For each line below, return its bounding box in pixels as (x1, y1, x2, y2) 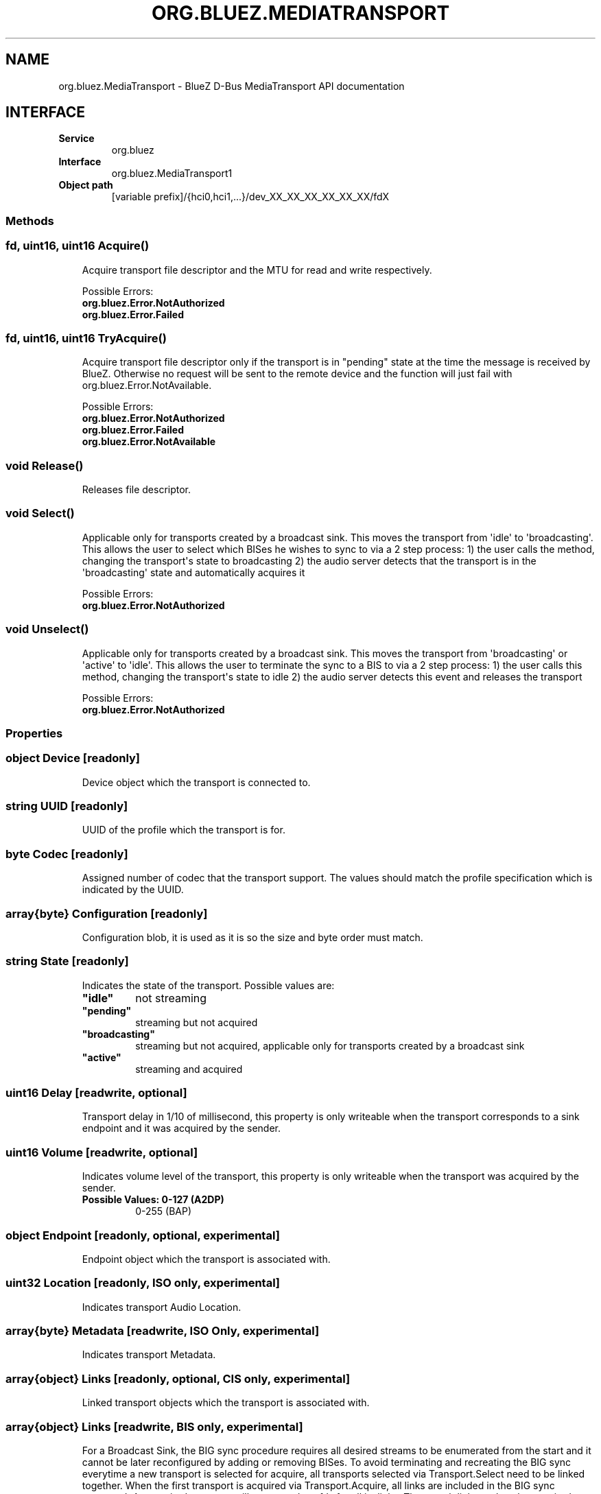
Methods (5, 213, 54, 228)
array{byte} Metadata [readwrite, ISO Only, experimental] (5, 1324, 320, 1338)
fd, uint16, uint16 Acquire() (5, 239, 150, 253)
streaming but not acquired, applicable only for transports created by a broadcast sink (135, 1039, 525, 1052)
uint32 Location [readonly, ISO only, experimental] (5, 1276, 281, 1290)
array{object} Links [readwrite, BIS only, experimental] (5, 1419, 303, 1434)
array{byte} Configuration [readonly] (5, 906, 208, 921)
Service (58, 132, 95, 145)
